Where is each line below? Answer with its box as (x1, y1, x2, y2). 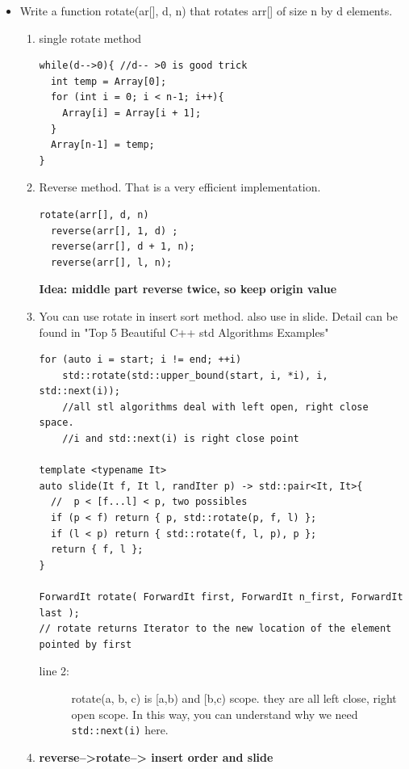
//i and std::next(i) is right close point (62, 433, 299, 445)
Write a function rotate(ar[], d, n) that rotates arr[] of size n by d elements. (19, 2, 393, 19)
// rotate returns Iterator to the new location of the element (39, 623, 392, 635)
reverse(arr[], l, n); (50, 256, 173, 268)
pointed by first (39, 638, 132, 650)
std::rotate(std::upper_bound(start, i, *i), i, (62, 369, 328, 381)
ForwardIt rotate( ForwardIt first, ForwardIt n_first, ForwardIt (39, 591, 403, 603)
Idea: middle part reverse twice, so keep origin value (39, 280, 337, 297)
